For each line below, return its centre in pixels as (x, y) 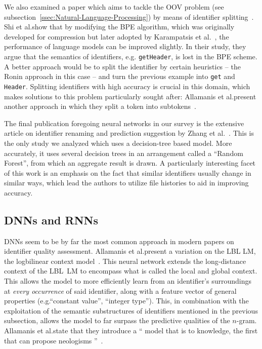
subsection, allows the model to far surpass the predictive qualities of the (117, 320)
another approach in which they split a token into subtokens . (100, 106)
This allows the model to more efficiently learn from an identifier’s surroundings (128, 281)
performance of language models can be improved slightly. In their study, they (125, 46)
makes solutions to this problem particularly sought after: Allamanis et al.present (130, 96)
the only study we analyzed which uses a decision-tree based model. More (118, 143)
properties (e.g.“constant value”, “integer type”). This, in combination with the (126, 301)
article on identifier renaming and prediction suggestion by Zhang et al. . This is (129, 133)
